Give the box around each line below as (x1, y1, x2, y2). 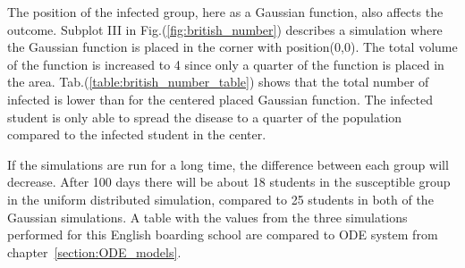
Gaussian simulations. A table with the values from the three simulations (7, 207, 408, 226)
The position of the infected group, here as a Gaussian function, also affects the (7, 3, 444, 21)
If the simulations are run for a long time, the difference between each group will (7, 155, 449, 173)
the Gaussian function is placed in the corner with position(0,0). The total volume (7, 38, 458, 56)
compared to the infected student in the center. (7, 125, 266, 144)
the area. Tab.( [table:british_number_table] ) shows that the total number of (7, 72, 429, 91)
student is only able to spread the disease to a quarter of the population (7, 107, 402, 126)
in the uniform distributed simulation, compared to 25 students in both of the (7, 189, 434, 208)
